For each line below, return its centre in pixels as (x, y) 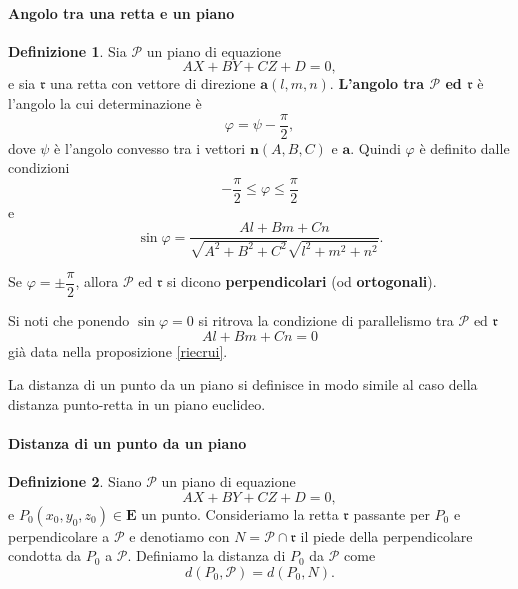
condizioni (39, 167)
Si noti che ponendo (69, 320)
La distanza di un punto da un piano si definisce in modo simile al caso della (243, 384)
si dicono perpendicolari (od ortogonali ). (302, 281)
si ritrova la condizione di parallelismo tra (326, 320)
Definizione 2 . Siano (75, 481)
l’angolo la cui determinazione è (105, 102)
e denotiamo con (179, 535)
